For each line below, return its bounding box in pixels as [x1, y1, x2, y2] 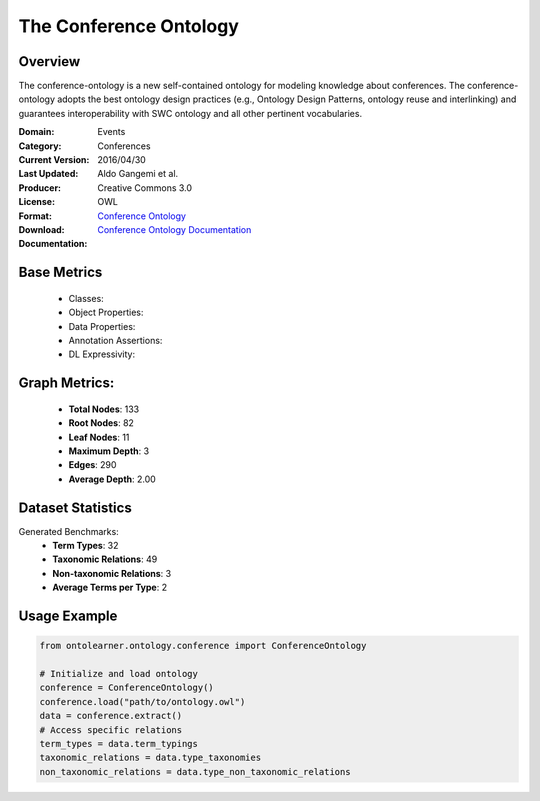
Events [97, 126, 126, 138]
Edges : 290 [68, 459, 117, 471]
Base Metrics [18, 264, 103, 281]
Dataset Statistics [18, 499, 132, 516]
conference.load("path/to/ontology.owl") [39, 696, 246, 707]
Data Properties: [68, 320, 136, 332]
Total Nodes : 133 [68, 403, 140, 415]
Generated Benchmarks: [18, 525, 119, 537]
